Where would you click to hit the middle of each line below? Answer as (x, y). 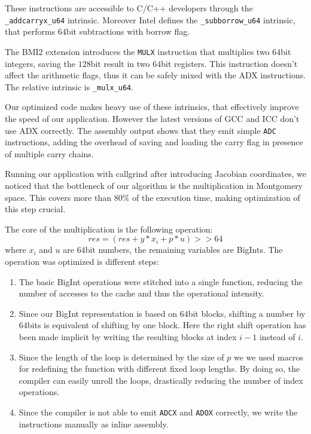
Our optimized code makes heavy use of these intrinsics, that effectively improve (152, 107)
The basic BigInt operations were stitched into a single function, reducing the (161, 281)
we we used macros (268, 357)
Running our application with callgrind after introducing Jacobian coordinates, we (155, 174)
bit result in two (120, 63)
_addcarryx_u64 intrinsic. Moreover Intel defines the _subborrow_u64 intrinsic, (150, 19)
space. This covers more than (58, 197)
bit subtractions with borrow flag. (128, 31)
